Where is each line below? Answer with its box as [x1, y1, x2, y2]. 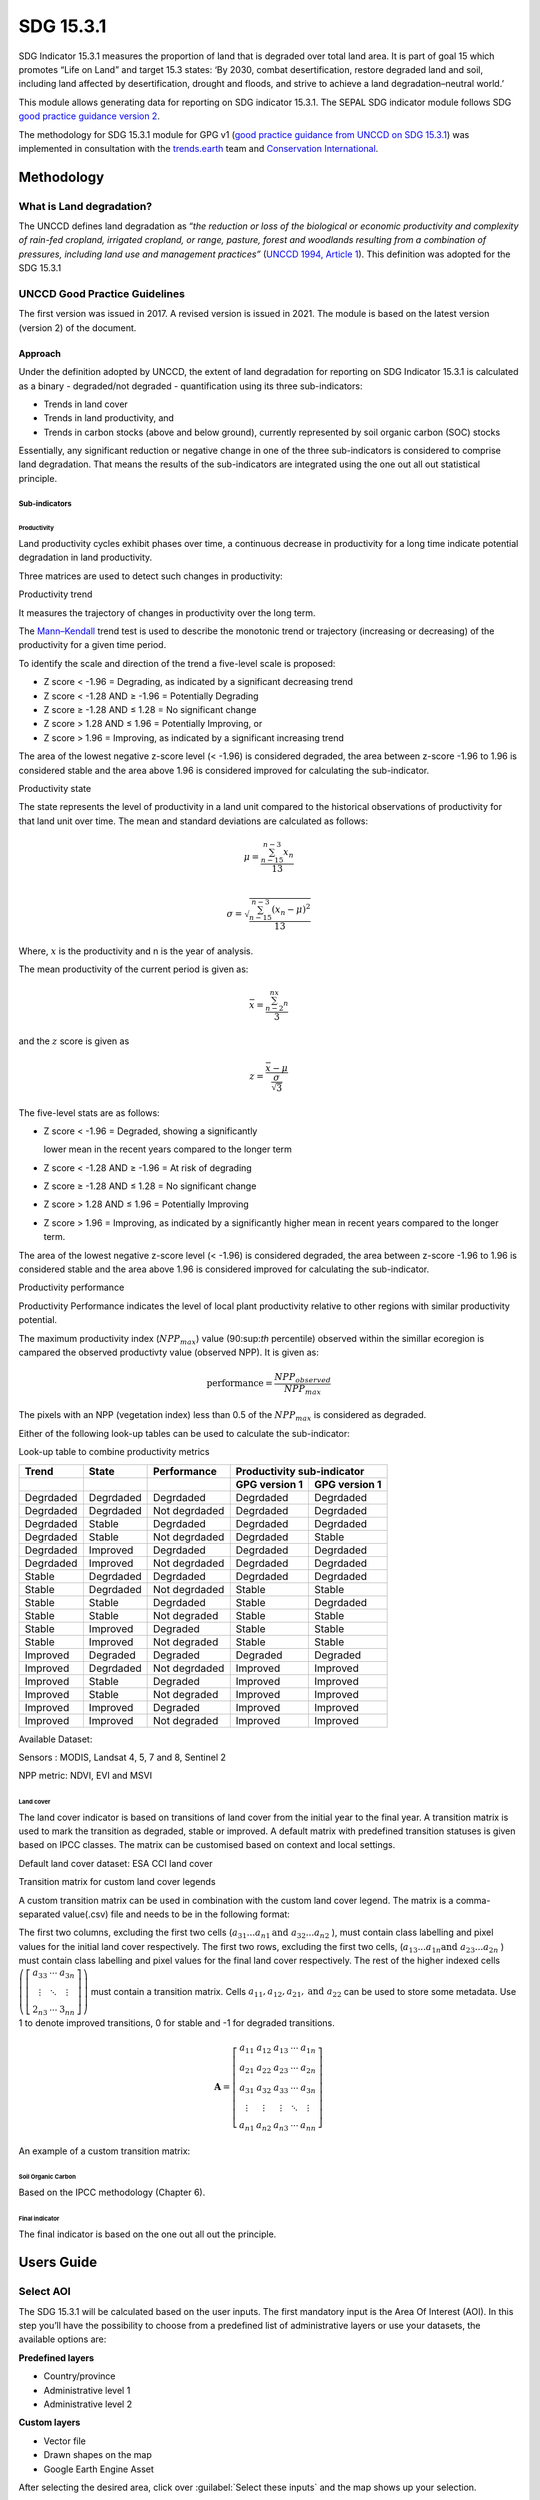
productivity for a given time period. [18, 639, 167, 651]
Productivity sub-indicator [235, 1464, 365, 1478]
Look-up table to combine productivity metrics [18, 1446, 210, 1458]
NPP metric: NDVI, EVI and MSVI [18, 1770, 153, 1782]
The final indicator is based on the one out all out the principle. [18, 2228, 277, 2240]
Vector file [43, 2435, 87, 2447]
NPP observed [274, 1371, 332, 1385]
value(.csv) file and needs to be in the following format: [62, 1908, 290, 1920]
